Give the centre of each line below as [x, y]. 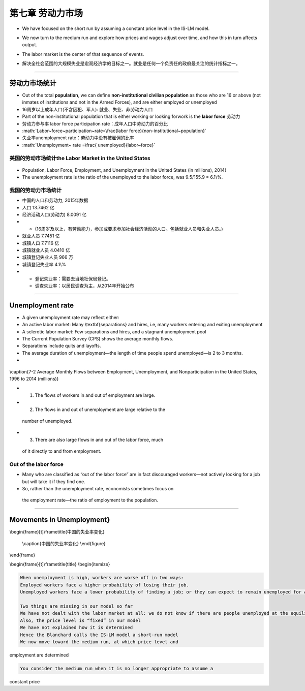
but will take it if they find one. [54, 481]
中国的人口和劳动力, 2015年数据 [55, 200]
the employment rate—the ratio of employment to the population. [90, 500]
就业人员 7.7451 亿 [41, 236]
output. [30, 45]
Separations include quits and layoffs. [62, 346]
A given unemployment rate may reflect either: [71, 317]
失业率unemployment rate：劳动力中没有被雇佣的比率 [78, 138]
